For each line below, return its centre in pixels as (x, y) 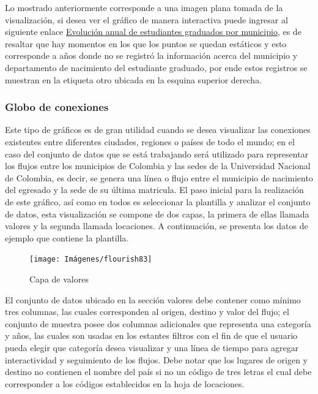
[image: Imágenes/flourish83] (91, 260)
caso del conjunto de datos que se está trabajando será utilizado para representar (157, 153)
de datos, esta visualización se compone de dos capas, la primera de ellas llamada (157, 214)
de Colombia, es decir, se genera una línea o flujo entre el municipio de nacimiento (159, 177)
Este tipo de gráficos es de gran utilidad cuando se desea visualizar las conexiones (158, 130)
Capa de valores (59, 278)
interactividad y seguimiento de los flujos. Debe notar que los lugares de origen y (157, 359)
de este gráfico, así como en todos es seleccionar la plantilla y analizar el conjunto (158, 201)
